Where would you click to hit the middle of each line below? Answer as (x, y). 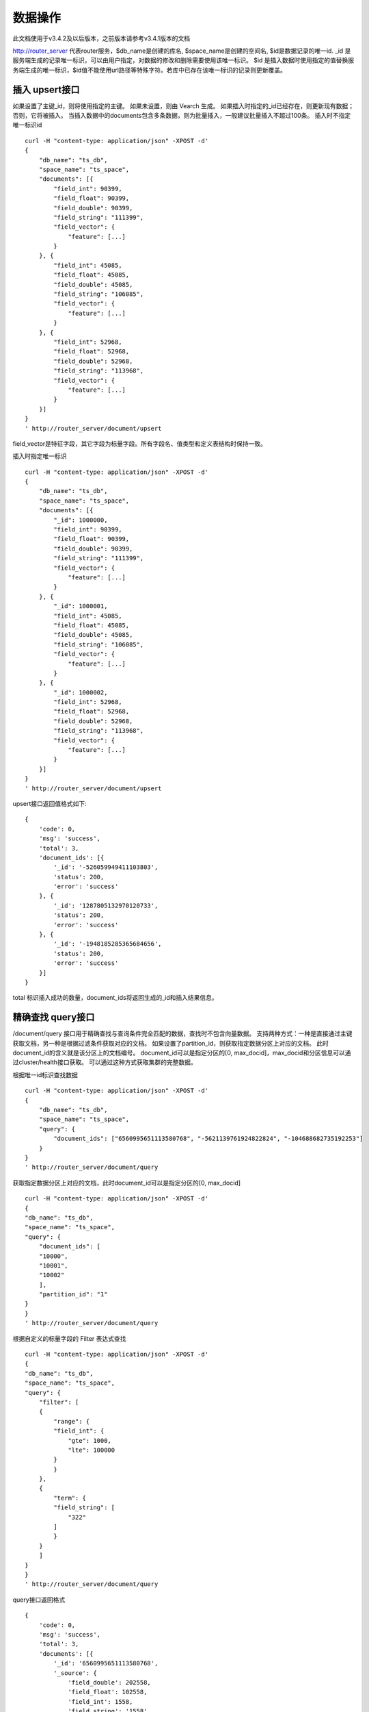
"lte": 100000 (92, 1450)
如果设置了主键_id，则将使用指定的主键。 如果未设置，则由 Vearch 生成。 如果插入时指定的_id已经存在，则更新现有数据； (183, 105)
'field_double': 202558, (110, 1682)
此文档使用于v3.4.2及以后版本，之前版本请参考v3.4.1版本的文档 (101, 38)
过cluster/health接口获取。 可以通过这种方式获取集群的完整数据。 (105, 1062)
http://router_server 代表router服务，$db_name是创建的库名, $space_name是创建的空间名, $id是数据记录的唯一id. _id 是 (182, 51)
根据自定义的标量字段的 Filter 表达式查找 (69, 1338)
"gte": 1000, (90, 1440)
